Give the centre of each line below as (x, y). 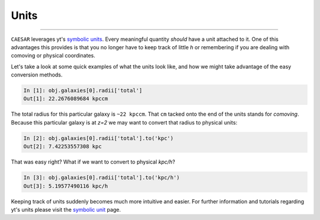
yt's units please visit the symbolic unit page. (66, 209)
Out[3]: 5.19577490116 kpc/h (66, 186)
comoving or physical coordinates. (53, 56)
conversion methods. (37, 75)
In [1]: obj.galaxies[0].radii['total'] (83, 91)
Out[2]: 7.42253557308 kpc (63, 146)
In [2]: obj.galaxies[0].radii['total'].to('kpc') (99, 138)
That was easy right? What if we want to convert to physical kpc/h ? (93, 162)
